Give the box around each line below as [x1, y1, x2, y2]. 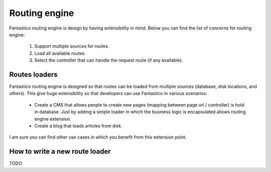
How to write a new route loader [9, 147, 111, 156]
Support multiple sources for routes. [34, 43, 109, 49]
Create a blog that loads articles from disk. [34, 122, 122, 128]
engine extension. [34, 115, 71, 122]
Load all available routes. [34, 50, 86, 56]
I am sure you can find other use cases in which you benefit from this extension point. [9, 134, 187, 140]
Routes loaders [9, 70, 58, 78]
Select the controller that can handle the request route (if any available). [34, 57, 183, 63]
